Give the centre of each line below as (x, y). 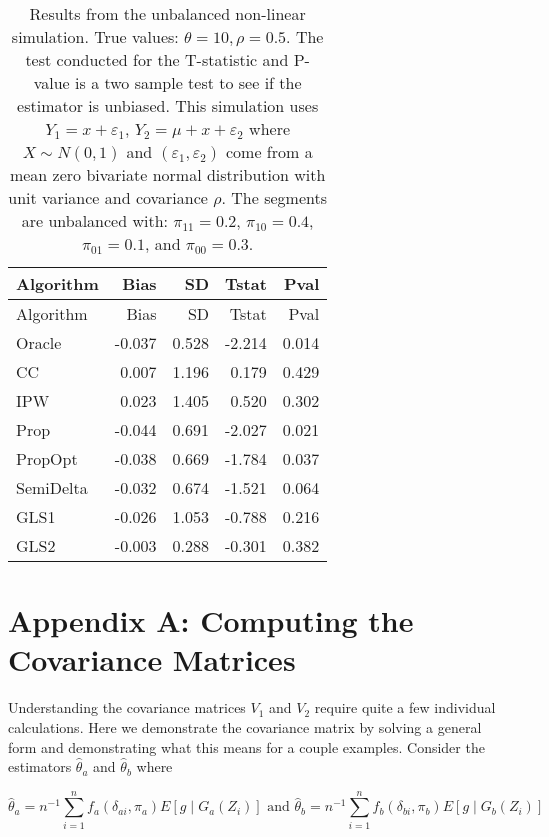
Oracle (39, 342)
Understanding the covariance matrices (127, 707)
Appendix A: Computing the (211, 620)
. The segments (274, 197)
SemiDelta (52, 487)
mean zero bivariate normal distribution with (167, 174)
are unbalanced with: (94, 220)
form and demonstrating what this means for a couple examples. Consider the (246, 746)
